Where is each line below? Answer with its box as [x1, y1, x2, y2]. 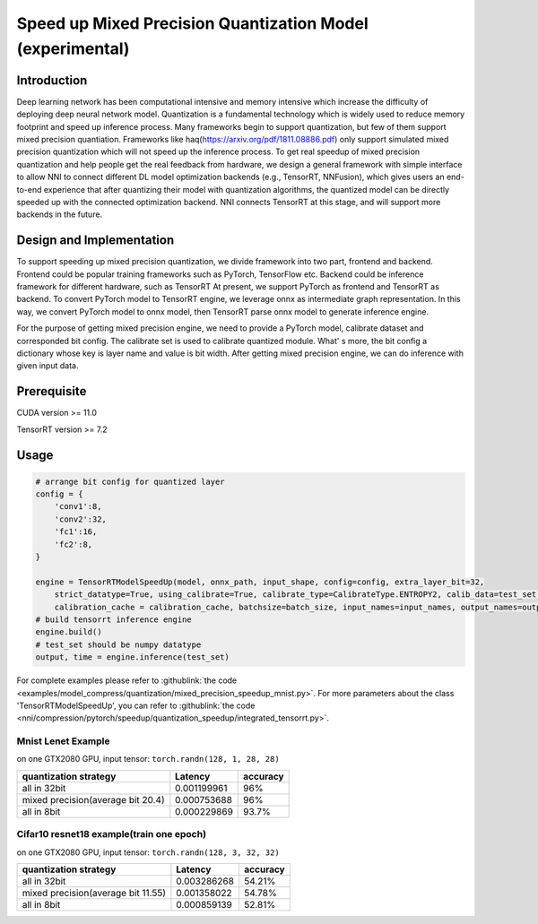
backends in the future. [16, 209, 103, 220]
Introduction [16, 73, 88, 88]
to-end [16, 184, 42, 194]
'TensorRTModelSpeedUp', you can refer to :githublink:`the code [16, 700, 256, 711]
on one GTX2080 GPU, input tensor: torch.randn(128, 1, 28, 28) [16, 754, 280, 764]
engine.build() [35, 627, 102, 637]
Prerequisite [16, 384, 87, 399]
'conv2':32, [54, 514, 108, 524]
